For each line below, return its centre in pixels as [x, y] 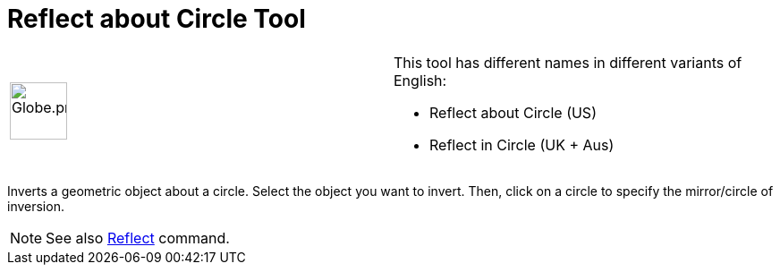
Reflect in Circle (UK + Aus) [522, 144]
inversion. [36, 206]
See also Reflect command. [138, 238]
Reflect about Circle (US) [513, 112]
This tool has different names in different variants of [568, 62]
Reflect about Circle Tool [157, 19]
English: [420, 80]
